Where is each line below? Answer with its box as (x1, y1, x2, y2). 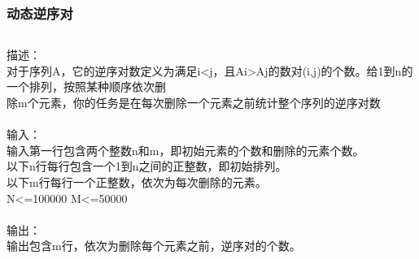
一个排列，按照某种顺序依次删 (7, 78, 166, 95)
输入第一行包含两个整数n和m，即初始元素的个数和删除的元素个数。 (7, 141, 364, 158)
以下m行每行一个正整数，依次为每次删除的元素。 (7, 173, 267, 190)
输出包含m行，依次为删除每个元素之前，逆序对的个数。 (7, 237, 301, 254)
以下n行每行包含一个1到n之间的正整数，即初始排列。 (7, 158, 287, 175)
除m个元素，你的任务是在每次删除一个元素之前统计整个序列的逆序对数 (7, 94, 381, 110)
